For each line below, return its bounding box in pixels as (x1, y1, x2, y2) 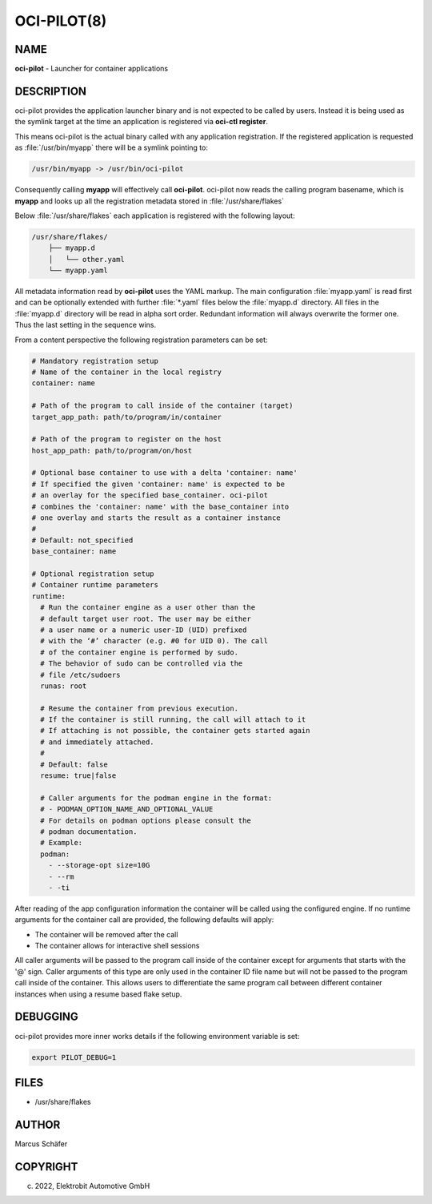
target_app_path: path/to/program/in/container (31, 413, 222, 421)
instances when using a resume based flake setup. (14, 989, 182, 999)
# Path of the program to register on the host (31, 435, 222, 444)
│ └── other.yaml (48, 255, 126, 264)
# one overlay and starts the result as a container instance (31, 513, 281, 522)
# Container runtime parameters (31, 581, 159, 590)
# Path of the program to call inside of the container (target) (31, 401, 294, 410)
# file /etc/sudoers (40, 670, 121, 679)
